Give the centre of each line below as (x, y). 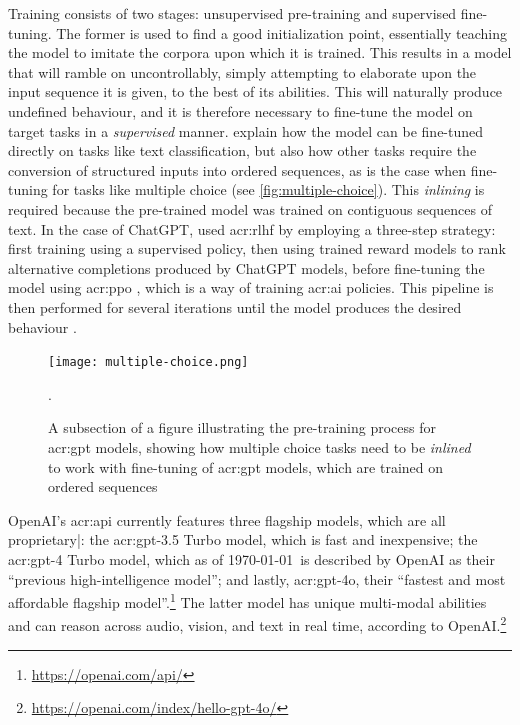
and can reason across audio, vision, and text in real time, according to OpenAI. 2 (257, 623)
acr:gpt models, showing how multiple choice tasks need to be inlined (259, 446)
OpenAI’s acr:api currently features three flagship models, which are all (227, 519)
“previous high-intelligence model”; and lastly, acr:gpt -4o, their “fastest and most (257, 578)
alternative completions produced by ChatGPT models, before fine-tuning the (246, 267)
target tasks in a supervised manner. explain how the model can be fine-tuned (246, 130)
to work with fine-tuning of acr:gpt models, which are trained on (245, 466)
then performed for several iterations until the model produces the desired (235, 306)
